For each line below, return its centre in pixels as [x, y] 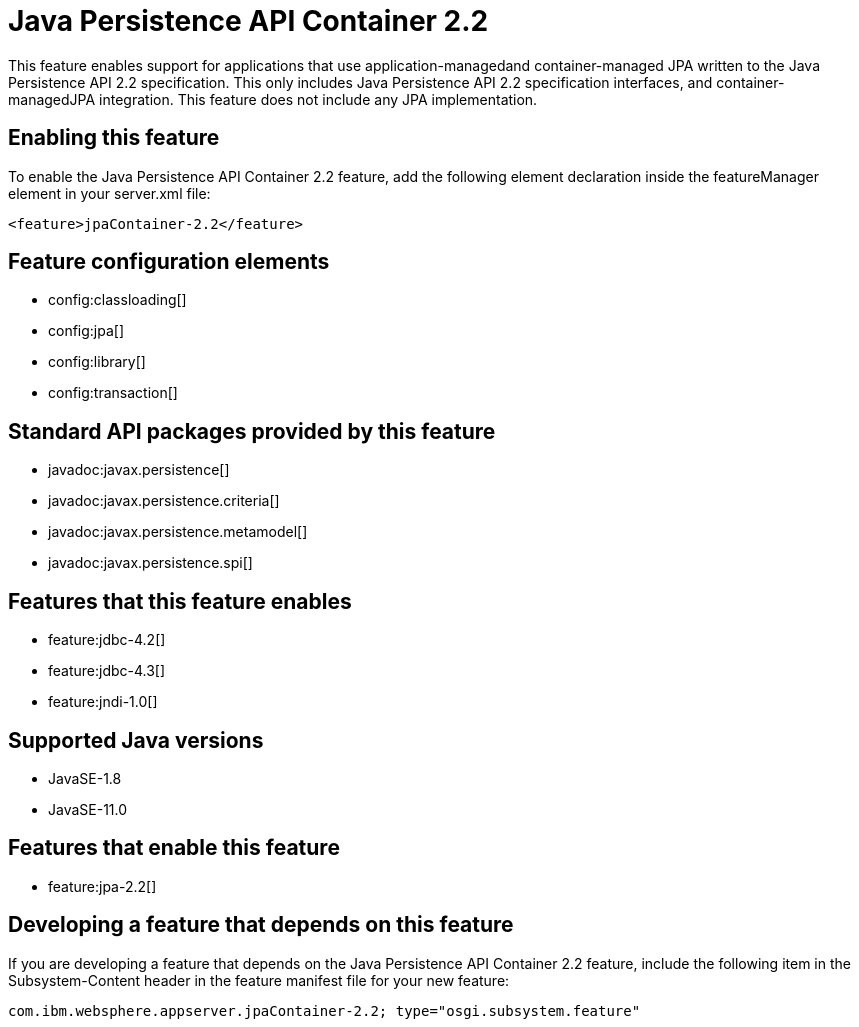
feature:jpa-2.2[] [102, 886]
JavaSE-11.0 [88, 809]
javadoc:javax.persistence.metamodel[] [178, 532]
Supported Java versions [136, 740]
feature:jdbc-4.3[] [107, 671]
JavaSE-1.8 [85, 778]
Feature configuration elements [169, 262]
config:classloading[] [117, 300]
